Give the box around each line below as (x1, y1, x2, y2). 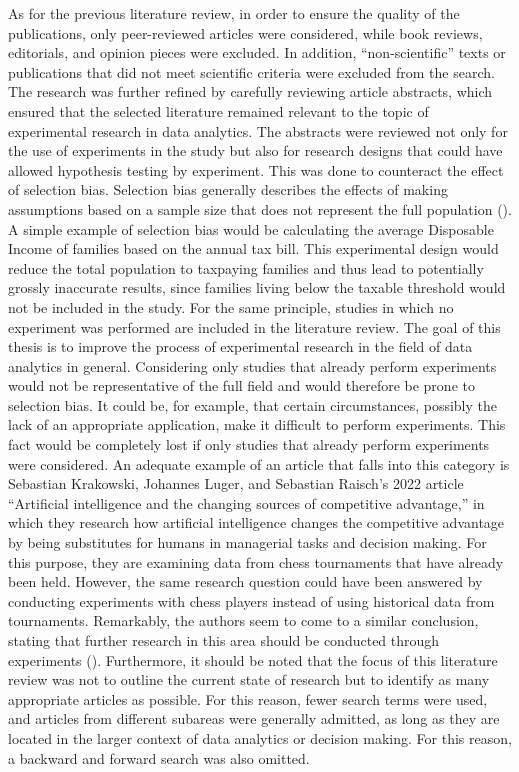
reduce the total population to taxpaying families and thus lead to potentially (8, 257, 484, 278)
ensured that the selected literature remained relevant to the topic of (8, 100, 429, 121)
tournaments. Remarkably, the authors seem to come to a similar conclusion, (8, 610, 479, 631)
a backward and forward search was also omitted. (8, 747, 310, 768)
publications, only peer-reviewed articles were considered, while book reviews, (8, 22, 483, 43)
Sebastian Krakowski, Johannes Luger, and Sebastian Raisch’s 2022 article (8, 473, 464, 494)
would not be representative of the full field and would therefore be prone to (8, 375, 475, 396)
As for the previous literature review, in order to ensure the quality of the (8, 3, 460, 23)
